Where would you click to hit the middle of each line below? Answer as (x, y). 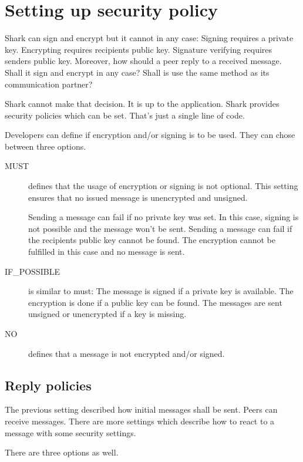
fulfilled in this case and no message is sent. (107, 252)
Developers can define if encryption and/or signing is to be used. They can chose (150, 135)
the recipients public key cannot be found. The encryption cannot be (152, 240)
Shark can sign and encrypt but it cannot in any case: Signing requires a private (149, 38)
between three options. (46, 146)
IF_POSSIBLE (32, 271)
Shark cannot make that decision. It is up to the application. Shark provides (142, 104)
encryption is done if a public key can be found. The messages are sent (155, 302)
